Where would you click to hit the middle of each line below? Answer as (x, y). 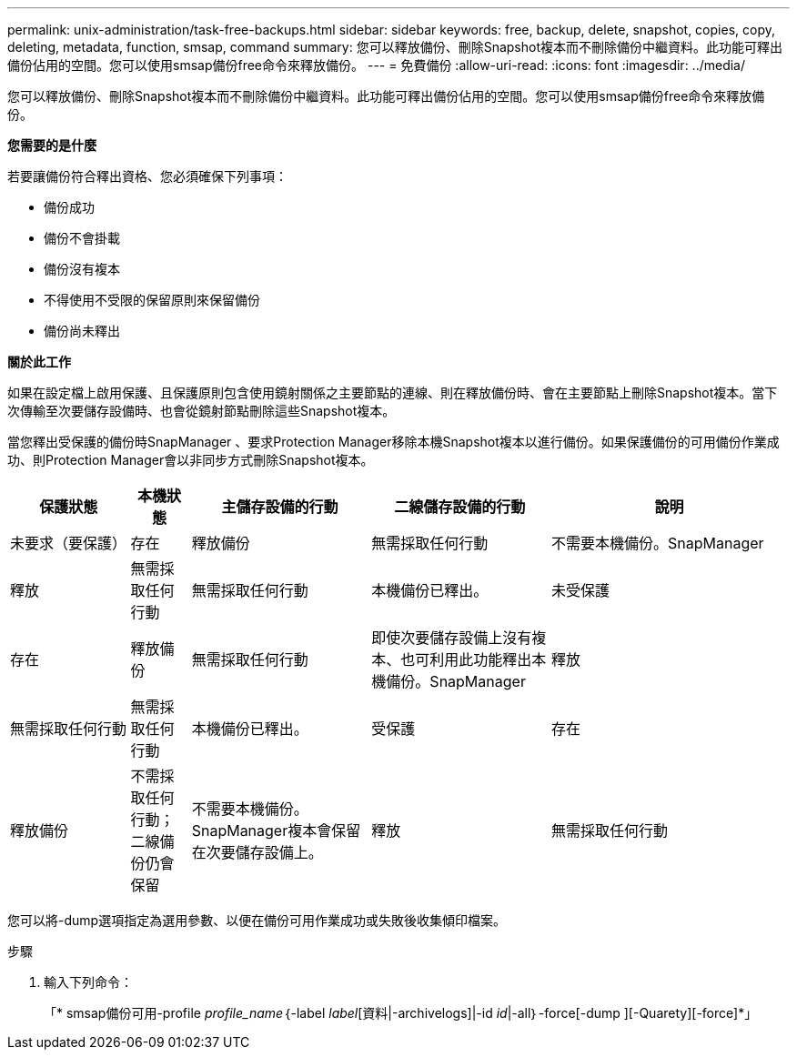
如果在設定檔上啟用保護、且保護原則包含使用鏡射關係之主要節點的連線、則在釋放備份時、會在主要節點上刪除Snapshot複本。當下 (393, 393)
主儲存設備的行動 (280, 507)
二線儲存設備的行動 (460, 507)
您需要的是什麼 (52, 145)
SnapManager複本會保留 (276, 830)
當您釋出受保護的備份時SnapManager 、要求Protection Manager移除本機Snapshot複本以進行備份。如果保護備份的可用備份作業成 (393, 442)
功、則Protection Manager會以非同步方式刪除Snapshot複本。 (191, 460)
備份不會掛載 (82, 238)
